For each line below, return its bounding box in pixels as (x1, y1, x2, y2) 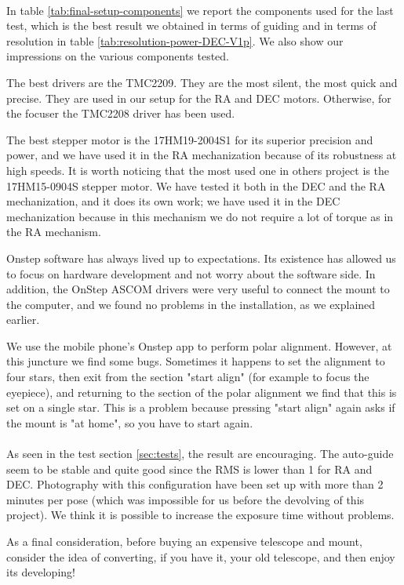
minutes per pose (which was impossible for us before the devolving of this (6, 491, 365, 507)
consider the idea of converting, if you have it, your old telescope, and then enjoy (6, 548, 395, 565)
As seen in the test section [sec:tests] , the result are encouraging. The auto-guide (6, 445, 394, 462)
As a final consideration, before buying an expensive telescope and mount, (6, 533, 362, 549)
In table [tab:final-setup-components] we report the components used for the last (6, 2, 394, 18)
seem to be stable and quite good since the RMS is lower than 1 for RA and (6, 460, 373, 477)
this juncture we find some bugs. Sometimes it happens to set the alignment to (6, 353, 385, 369)
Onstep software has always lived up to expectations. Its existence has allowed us (6, 249, 396, 266)
